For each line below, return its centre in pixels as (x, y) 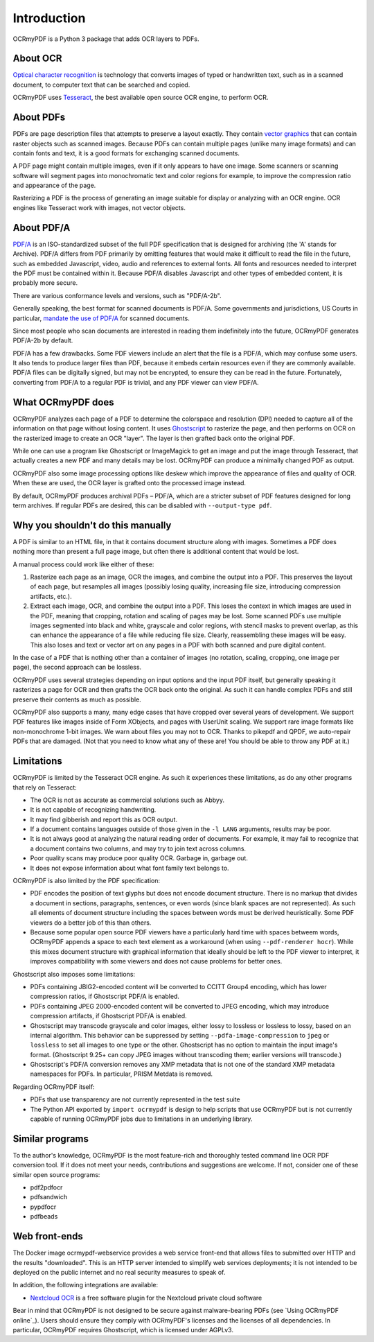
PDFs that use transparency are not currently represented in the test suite (135, 1099)
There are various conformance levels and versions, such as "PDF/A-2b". (117, 295)
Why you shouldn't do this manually (92, 525)
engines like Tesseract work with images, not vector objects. (99, 207)
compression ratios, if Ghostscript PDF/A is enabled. (105, 996)
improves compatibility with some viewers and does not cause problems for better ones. (156, 961)
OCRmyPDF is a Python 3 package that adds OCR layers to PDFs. (106, 39)
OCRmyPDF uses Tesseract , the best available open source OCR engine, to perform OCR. (141, 98)
